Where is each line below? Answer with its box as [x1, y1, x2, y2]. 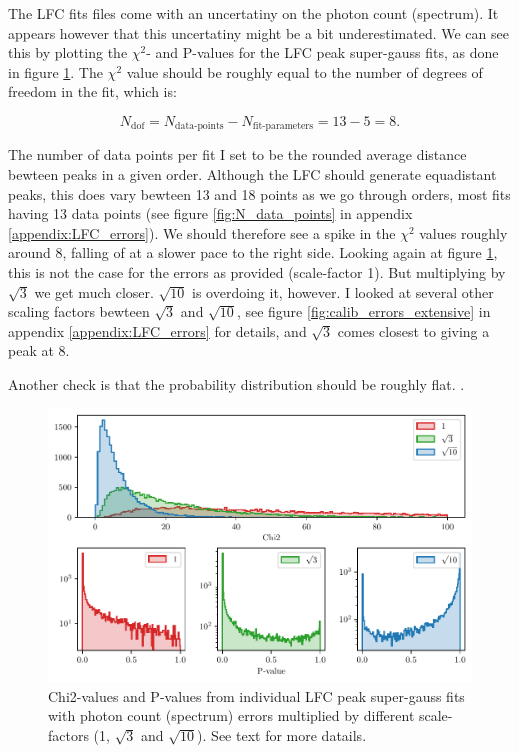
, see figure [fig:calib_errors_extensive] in [236, 301, 491, 322]
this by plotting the [8, 42, 128, 63]
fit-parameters [252, 121, 314, 132]
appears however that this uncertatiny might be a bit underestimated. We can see [8, 22, 509, 43]
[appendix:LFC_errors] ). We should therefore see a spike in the [8, 222, 396, 243]
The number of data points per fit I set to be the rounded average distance [8, 144, 467, 165]
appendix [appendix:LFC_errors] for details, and [8, 320, 307, 341]
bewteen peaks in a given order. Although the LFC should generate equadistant [8, 164, 497, 185]
